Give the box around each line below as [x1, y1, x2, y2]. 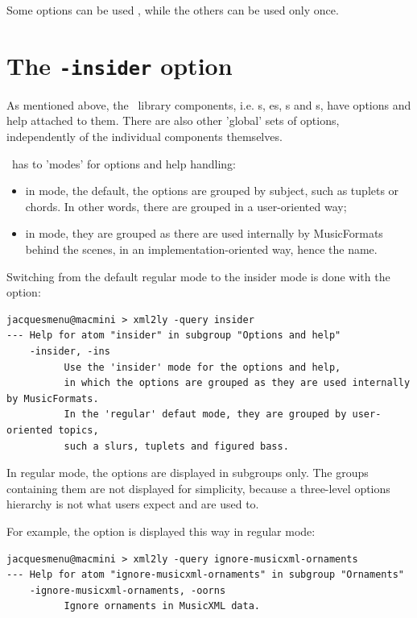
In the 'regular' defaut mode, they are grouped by [64, 409, 347, 421]
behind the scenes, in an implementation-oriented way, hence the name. [25, 241, 378, 257]
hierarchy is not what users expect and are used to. [6, 496, 259, 512]
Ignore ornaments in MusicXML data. [64, 600, 260, 612]
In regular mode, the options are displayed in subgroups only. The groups [6, 464, 369, 481]
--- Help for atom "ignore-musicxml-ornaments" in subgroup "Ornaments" [6, 569, 404, 581]
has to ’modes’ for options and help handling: [11, 155, 236, 172]
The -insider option [6, 48, 233, 81]
